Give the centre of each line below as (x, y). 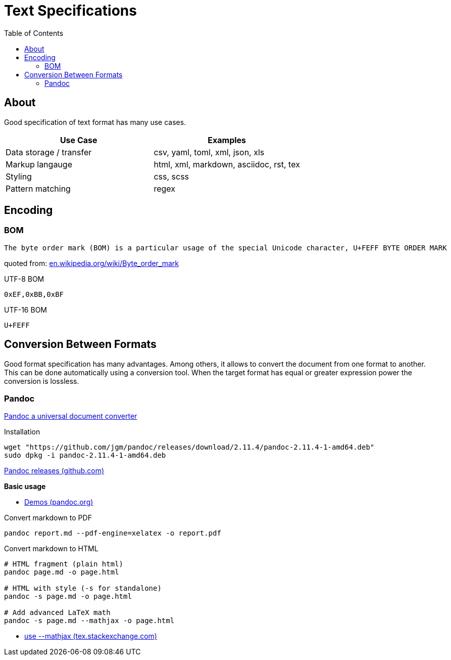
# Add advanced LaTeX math (57, 613)
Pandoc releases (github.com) (54, 471)
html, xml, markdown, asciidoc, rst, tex (227, 164)
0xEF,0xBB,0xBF (34, 294)
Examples (227, 140)
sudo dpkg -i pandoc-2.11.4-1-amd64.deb (85, 455)
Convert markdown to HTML (51, 549)
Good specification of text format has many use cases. (95, 122)
